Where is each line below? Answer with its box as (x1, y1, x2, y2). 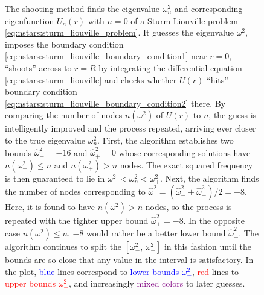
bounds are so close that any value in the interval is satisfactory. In (5, 253, 254, 266)
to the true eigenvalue (5, 133, 86, 146)
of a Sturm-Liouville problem (130, 14, 238, 27)
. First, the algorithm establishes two (97, 133, 234, 146)
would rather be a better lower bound (86, 227, 226, 239)
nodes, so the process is (145, 200, 232, 213)
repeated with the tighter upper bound (5, 214, 149, 226)
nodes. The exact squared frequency (120, 158, 253, 171)
